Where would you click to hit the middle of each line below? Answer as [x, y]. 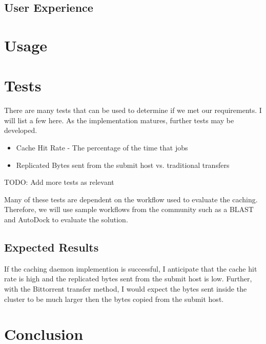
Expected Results [52, 247]
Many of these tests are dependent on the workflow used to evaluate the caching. [131, 199]
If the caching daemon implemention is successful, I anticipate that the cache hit [131, 268]
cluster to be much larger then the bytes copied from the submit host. [114, 299]
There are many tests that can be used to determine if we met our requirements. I [133, 110]
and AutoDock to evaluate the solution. [66, 219]
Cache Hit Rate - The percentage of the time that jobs [102, 148]
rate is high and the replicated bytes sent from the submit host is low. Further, [128, 279]
